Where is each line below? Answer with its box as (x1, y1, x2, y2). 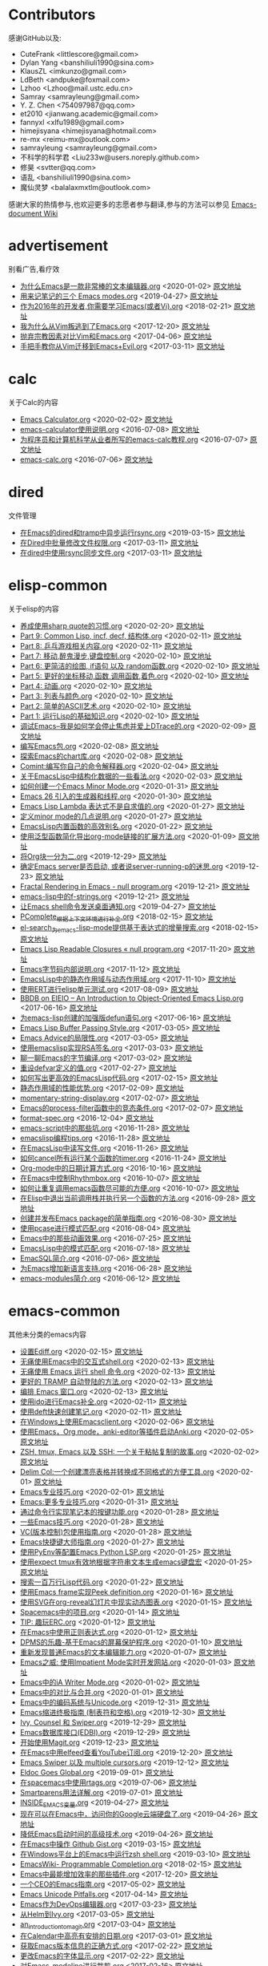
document (8, 208, 42, 218)
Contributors (8, 6, 96, 24)
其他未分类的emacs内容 (8, 1329, 86, 1340)
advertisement (8, 237, 109, 255)
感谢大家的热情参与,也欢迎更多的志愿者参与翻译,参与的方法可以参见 (8, 199, 230, 209)
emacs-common (8, 1302, 121, 1321)
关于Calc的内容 (8, 397, 58, 407)
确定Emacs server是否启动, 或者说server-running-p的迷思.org (19, 861, 224, 871)
